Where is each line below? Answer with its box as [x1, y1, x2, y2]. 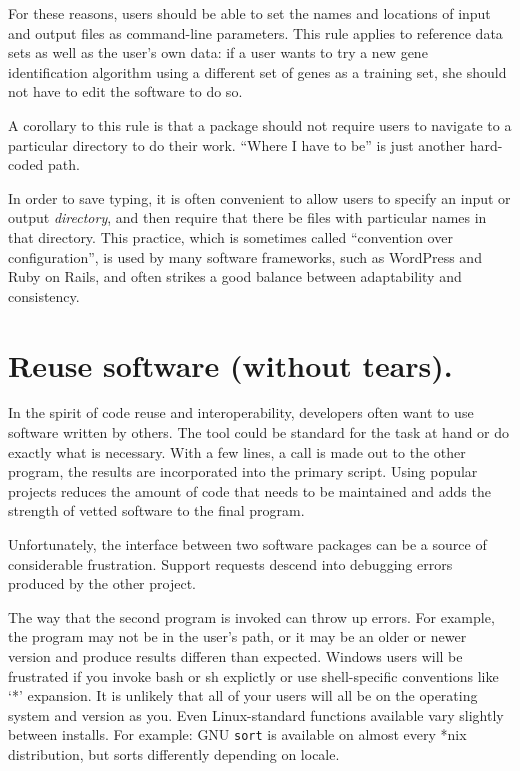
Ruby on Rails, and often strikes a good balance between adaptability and [8, 266, 462, 287]
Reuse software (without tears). [8, 344, 453, 385]
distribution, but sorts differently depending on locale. [8, 744, 340, 764]
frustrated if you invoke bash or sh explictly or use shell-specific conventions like [8, 665, 499, 686]
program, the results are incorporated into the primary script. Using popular [8, 461, 478, 482]
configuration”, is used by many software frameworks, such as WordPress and [8, 246, 482, 267]
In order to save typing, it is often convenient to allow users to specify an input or [8, 187, 511, 208]
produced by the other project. [8, 573, 196, 594]
